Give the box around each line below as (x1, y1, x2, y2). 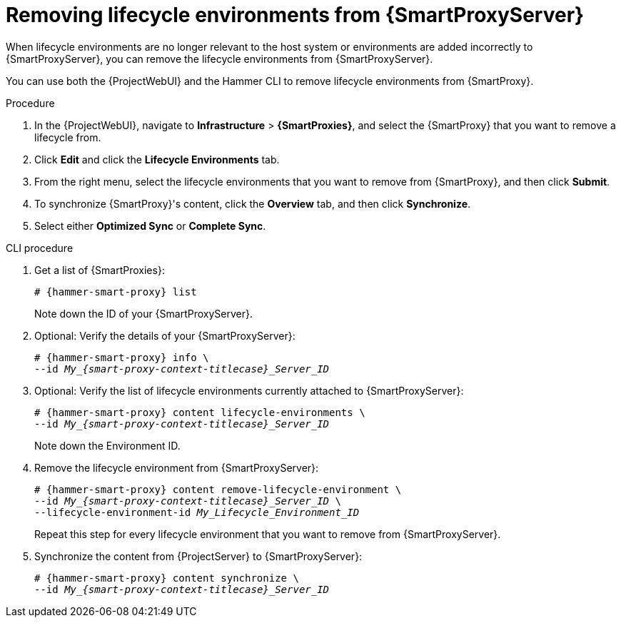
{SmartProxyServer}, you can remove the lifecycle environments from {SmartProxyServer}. (6, 52, 433, 65)
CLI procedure (6, 241, 74, 254)
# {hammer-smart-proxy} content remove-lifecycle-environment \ (34, 483, 402, 495)
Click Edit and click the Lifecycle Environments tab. (34, 153, 280, 166)
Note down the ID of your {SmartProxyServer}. (34, 307, 253, 320)
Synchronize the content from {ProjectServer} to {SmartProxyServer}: (34, 549, 363, 562)
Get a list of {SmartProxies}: (34, 263, 165, 276)
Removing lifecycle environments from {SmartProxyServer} (6, 3, 585, 27)
